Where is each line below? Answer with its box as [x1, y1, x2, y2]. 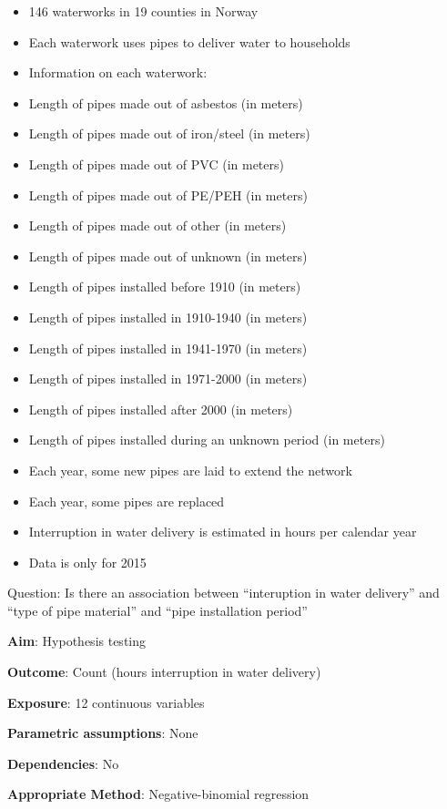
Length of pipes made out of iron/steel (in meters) [28, 124, 310, 143]
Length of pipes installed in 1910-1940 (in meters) [28, 307, 308, 326]
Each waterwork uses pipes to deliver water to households [28, 32, 350, 51]
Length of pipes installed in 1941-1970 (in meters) [28, 338, 308, 357]
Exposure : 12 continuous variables [7, 692, 205, 712]
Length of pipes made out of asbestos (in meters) [28, 93, 303, 112]
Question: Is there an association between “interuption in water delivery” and [7, 583, 440, 602]
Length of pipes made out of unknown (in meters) [28, 246, 308, 265]
